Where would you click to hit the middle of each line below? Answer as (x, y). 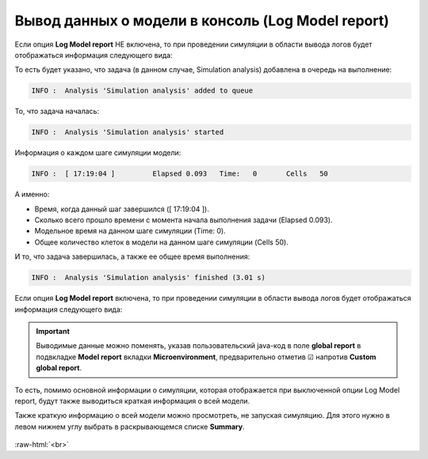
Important (53, 331)
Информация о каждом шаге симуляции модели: (98, 153)
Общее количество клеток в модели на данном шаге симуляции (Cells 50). (161, 242)
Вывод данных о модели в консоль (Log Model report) (202, 21)
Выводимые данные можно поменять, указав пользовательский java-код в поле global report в (199, 346)
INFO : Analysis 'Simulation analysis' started (128, 132)
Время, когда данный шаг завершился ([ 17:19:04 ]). (122, 209)
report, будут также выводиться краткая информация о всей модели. (132, 400)
